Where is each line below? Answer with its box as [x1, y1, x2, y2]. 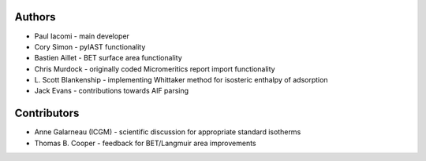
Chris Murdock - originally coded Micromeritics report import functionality [34, 64, 275, 74]
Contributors [14, 107, 80, 120]
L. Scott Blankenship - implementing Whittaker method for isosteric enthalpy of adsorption [34, 75, 328, 85]
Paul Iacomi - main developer [34, 31, 130, 41]
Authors [14, 10, 56, 24]
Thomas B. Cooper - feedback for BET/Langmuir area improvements [34, 138, 256, 148]
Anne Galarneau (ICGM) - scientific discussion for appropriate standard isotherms [34, 127, 301, 137]
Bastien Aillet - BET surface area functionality [34, 53, 183, 63]
